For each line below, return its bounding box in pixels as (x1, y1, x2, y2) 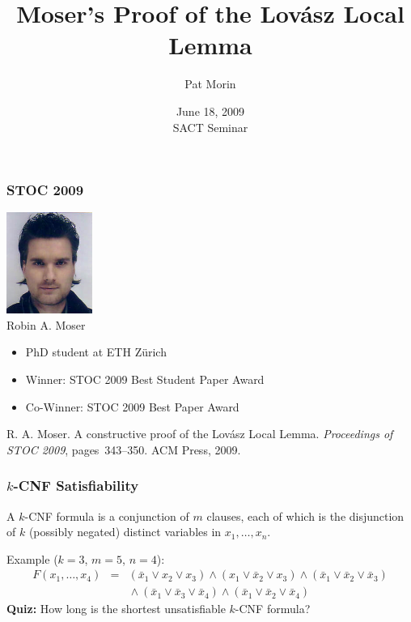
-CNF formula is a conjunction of (24, 507, 189, 524)
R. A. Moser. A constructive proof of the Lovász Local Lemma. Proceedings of (6, 425, 393, 442)
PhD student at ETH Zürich (25, 343, 167, 360)
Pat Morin (184, 75, 236, 92)
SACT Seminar (172, 118, 248, 135)
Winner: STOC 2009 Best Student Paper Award (25, 370, 265, 387)
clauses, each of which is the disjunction (206, 507, 405, 524)
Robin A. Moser (6, 316, 86, 333)
